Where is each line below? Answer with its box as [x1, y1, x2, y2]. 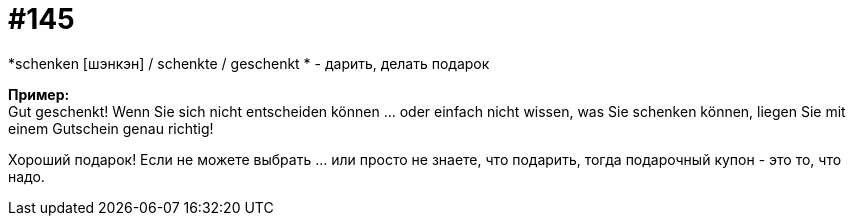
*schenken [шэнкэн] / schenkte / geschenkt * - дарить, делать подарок [8, 54, 490, 72]
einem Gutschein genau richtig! [8, 119, 214, 137]
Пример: [8, 85, 70, 103]
